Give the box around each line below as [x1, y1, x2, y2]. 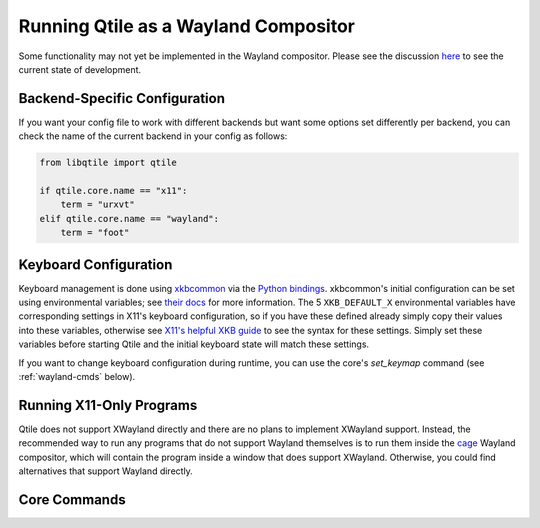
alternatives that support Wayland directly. [18, 465, 194, 477]
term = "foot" [60, 227, 130, 239]
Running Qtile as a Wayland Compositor [18, 15, 355, 37]
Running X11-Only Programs [18, 396, 198, 414]
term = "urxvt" [60, 199, 135, 210]
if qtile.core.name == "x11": [39, 185, 188, 196]
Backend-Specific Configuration [18, 90, 225, 107]
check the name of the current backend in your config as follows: [18, 130, 288, 142]
